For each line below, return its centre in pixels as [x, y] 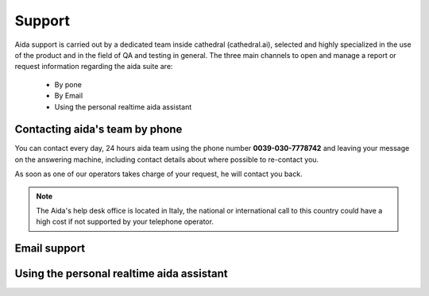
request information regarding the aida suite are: [94, 67]
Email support [50, 249]
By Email [69, 96]
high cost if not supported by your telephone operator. [125, 221]
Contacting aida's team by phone [99, 130]
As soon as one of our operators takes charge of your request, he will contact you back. [158, 174]
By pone [68, 84]
